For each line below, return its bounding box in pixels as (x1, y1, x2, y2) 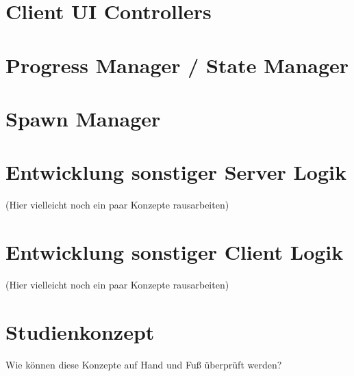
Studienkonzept (5, 317, 155, 345)
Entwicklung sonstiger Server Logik (5, 158, 346, 186)
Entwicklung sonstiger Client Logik (5, 238, 344, 266)
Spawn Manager (5, 104, 161, 132)
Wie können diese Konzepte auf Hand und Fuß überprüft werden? (5, 357, 282, 371)
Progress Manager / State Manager (5, 51, 349, 79)
